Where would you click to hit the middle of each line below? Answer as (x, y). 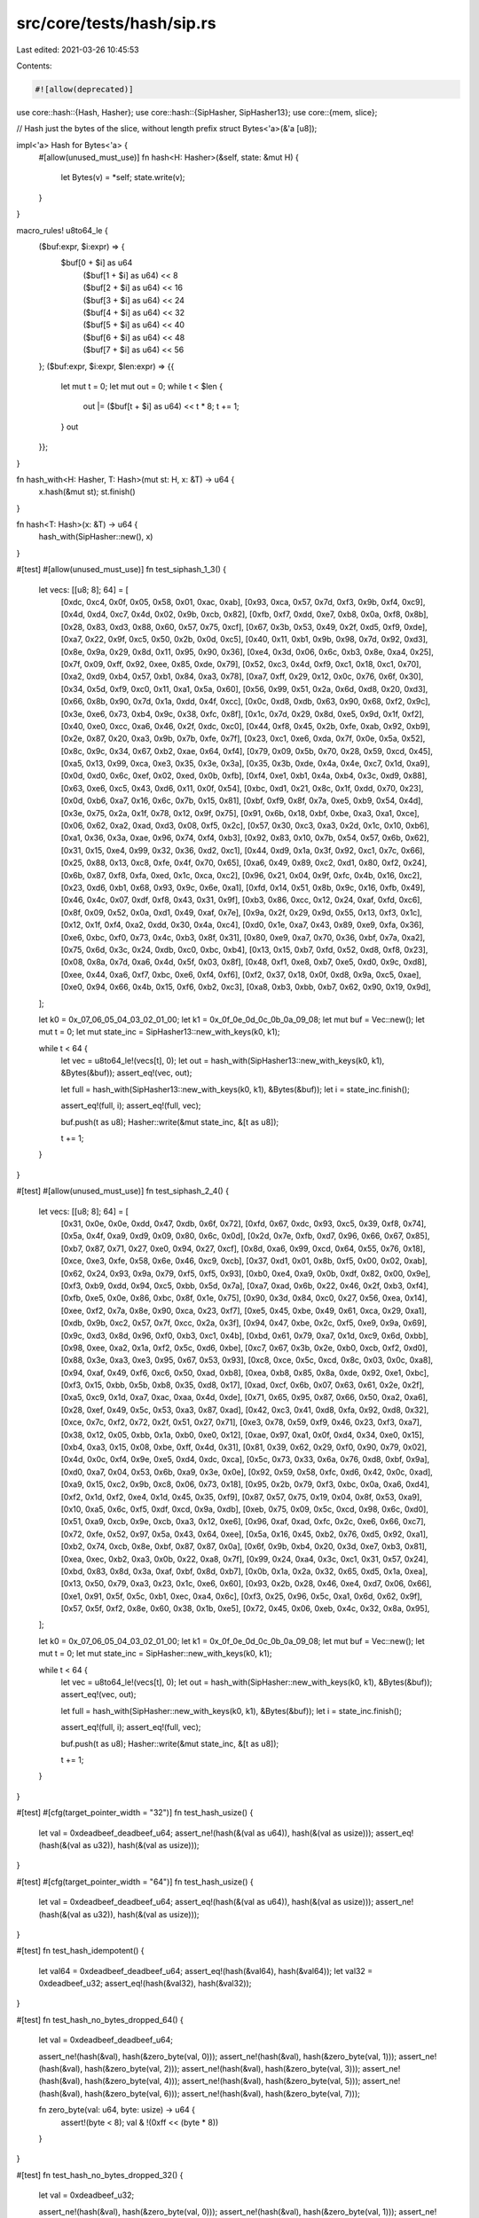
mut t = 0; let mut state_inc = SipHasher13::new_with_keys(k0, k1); (159, 1032)
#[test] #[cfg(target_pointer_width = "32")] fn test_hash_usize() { (135, 1813)
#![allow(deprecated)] (84, 89)
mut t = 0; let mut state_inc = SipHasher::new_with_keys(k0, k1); (155, 1654)
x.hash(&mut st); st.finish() (87, 492)
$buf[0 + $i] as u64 (97, 263)
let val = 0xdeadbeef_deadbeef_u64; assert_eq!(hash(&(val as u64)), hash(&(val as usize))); (206, 1902)
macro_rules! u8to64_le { (62, 230)
